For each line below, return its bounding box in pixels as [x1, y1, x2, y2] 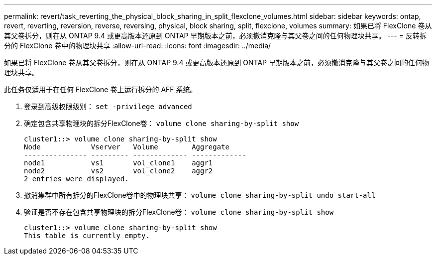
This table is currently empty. [24, 232, 150, 240]
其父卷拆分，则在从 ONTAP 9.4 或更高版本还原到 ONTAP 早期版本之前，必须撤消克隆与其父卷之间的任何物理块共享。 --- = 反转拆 [4, 31, 427, 40]
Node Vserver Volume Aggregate [24, 143, 230, 151]
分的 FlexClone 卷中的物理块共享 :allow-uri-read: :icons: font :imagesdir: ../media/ [4, 41, 271, 50]
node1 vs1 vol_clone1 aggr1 [24, 159, 213, 167]
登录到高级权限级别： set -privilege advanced [24, 102, 192, 111]
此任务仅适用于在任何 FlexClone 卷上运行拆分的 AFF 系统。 [4, 85, 197, 94]
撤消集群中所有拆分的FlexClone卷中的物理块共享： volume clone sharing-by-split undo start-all [24, 191, 376, 199]
